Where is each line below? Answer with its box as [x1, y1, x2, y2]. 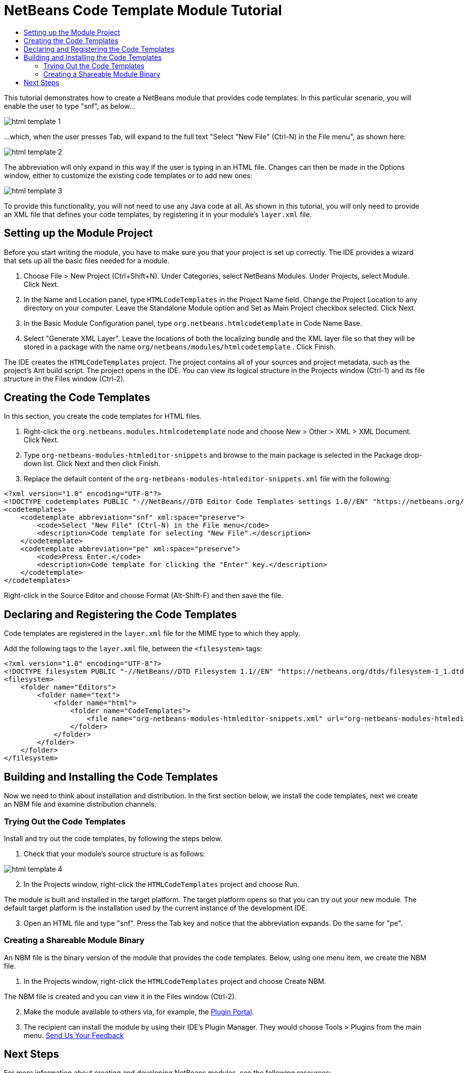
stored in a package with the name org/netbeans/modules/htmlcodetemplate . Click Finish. [24, 342, 336, 351]
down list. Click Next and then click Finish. [24, 459, 160, 468]
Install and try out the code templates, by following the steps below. [4, 834, 223, 843]
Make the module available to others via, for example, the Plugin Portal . [24, 1007, 254, 1016]
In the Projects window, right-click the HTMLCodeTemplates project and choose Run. [24, 880, 299, 888]
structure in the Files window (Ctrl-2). [4, 374, 125, 383]
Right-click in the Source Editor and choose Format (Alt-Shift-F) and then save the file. [4, 591, 283, 600]
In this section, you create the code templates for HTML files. [4, 412, 202, 421]
